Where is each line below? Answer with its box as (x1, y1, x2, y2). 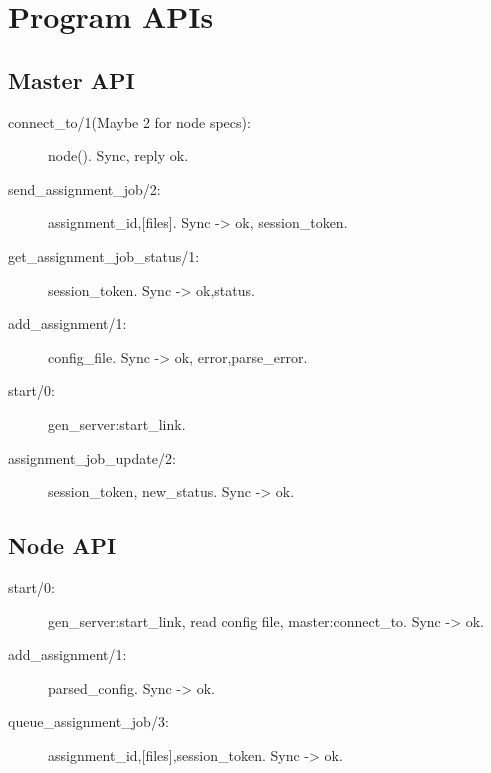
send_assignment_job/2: (8, 178, 161, 199)
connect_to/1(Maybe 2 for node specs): (8, 111, 251, 132)
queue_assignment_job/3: (8, 711, 169, 732)
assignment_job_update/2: (8, 447, 176, 468)
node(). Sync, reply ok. (48, 145, 189, 166)
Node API (8, 530, 117, 561)
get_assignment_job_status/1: (8, 245, 200, 266)
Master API (8, 64, 135, 95)
